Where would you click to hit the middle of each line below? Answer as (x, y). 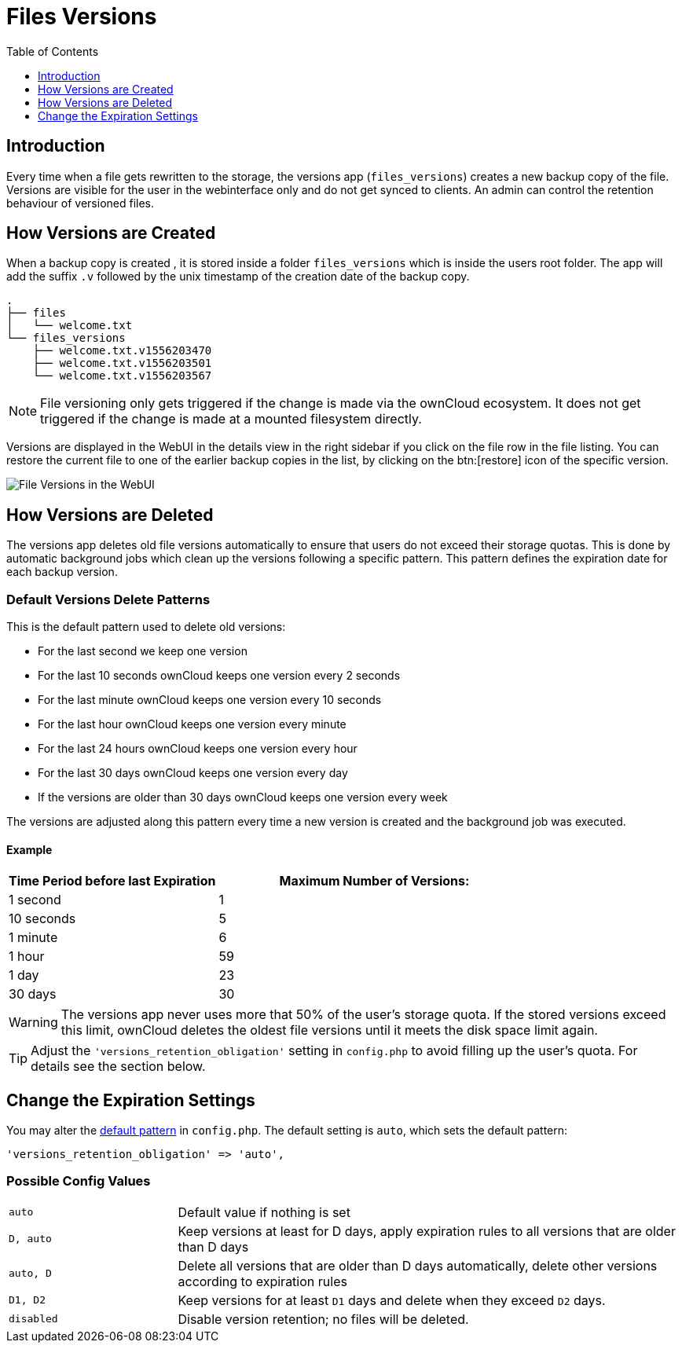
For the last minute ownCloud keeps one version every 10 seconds (210, 700)
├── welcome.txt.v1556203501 (122, 363)
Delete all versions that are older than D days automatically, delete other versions (418, 1265)
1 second (35, 900)
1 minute (33, 938)
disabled (33, 1319)
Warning (33, 1023)
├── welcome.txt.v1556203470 (122, 351)
